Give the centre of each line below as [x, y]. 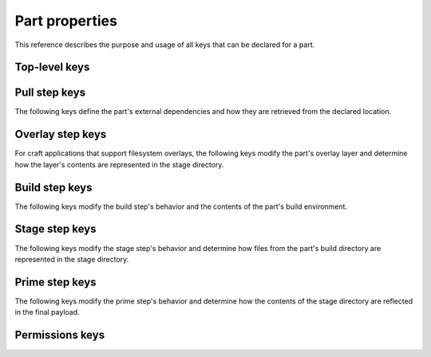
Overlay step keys [61, 134]
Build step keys [53, 187]
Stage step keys [55, 229]
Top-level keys [52, 67]
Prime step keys [55, 282]
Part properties [66, 21]
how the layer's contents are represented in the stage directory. [119, 164]
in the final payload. [47, 312]
